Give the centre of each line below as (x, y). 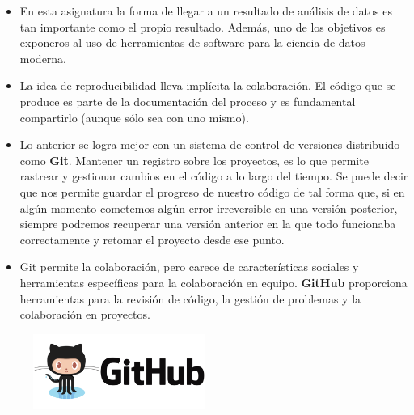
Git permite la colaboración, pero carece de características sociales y (189, 267)
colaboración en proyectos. (85, 314)
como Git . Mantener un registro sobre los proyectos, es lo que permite (194, 160)
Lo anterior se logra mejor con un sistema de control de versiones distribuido (210, 144)
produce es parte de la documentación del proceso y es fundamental (188, 101)
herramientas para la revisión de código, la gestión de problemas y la (190, 298)
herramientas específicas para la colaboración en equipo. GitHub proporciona (213, 282)
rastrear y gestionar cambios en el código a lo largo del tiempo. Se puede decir (214, 176)
